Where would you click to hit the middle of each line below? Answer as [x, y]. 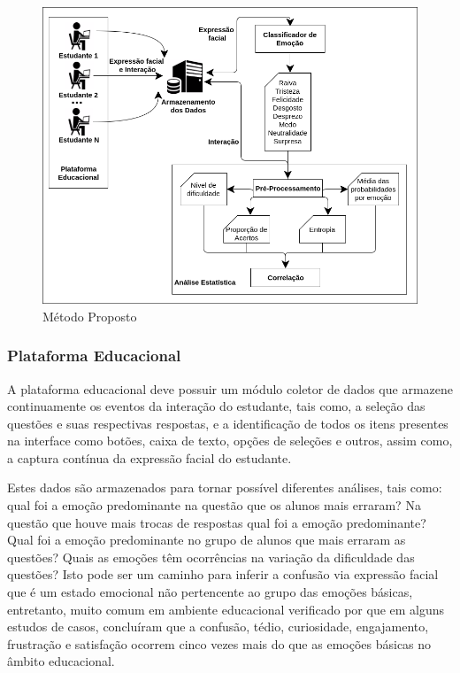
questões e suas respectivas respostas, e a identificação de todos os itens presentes [228, 423]
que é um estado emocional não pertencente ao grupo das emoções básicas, [210, 592]
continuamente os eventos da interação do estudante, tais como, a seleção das [216, 406]
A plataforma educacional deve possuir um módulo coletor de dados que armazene [230, 388]
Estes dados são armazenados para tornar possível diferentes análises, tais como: [225, 487]
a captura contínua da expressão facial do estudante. [149, 457]
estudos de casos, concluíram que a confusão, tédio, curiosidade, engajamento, [218, 627]
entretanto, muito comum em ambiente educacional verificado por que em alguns [226, 609]
